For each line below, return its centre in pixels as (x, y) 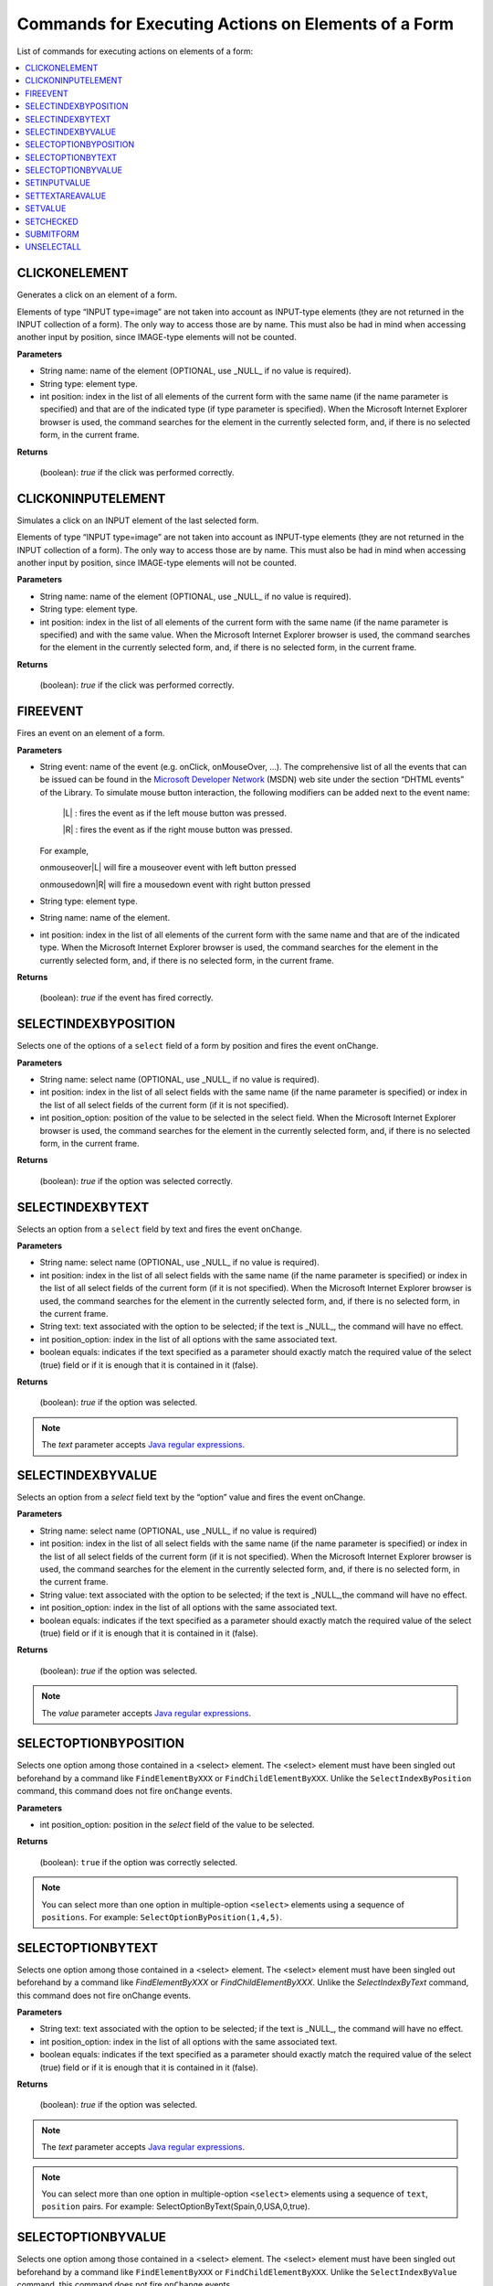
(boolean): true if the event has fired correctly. (126, 998)
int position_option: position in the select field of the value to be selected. (177, 1825)
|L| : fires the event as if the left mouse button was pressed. (174, 813)
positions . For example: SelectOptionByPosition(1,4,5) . (162, 1917)
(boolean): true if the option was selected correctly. (136, 1180)
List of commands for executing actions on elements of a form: (135, 51)
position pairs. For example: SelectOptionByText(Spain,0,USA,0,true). (176, 2206)
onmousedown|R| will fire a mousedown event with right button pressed (175, 884)
